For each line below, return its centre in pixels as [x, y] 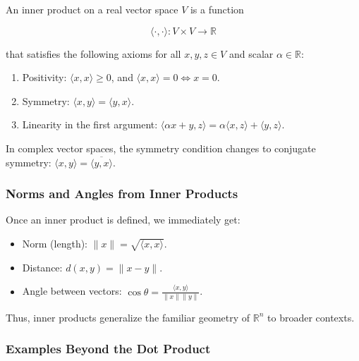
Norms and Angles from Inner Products [122, 194]
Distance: [42, 267]
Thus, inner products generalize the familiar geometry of [128, 317]
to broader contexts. [311, 317]
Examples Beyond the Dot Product [108, 349]
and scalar [251, 53]
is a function [217, 9]
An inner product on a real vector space [92, 9]
